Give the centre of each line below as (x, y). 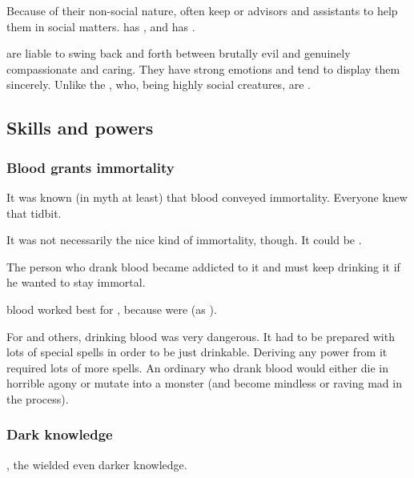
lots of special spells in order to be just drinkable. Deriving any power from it (197, 352)
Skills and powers (80, 128)
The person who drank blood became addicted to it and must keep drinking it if (203, 266)
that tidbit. (34, 213)
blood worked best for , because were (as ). (112, 309)
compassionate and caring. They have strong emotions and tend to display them (203, 68)
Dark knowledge (60, 434)
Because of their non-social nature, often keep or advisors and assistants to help (202, 10)
